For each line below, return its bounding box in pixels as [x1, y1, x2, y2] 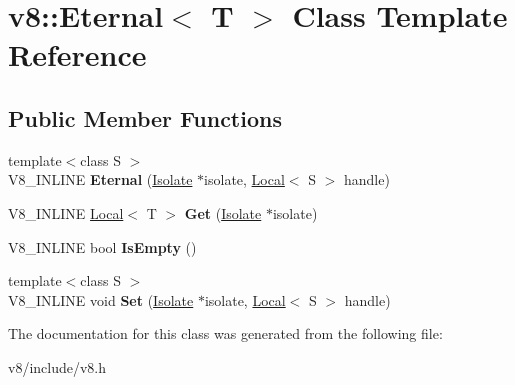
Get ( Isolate [184, 202, 262, 223]
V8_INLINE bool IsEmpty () [8, 236, 197, 257]
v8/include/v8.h [8, 356, 107, 377]
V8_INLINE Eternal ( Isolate [8, 169, 193, 190]
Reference [8, 34, 147, 75]
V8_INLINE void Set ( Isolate [8, 289, 194, 310]
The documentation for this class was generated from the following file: [8, 323, 443, 344]
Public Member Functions [8, 102, 282, 133]
